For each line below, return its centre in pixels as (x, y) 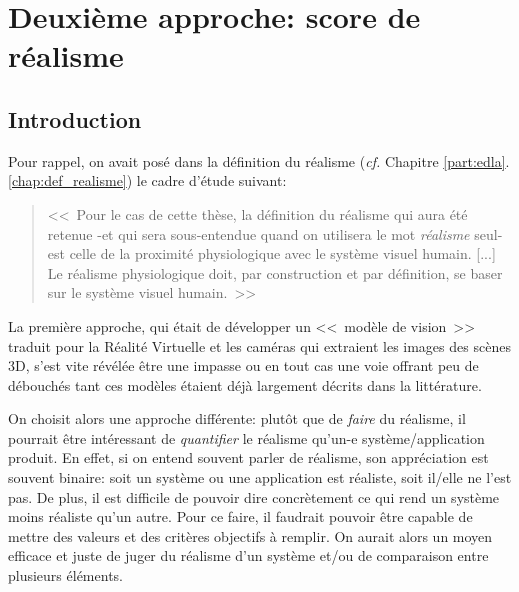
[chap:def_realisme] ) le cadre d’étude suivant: (147, 180)
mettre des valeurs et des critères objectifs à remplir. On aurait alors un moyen (250, 535)
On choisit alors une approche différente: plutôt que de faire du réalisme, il (237, 418)
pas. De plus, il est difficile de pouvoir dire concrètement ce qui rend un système (254, 496)
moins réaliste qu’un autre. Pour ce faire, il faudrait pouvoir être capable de (240, 516)
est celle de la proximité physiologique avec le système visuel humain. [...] (271, 253)
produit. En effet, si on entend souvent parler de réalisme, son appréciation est (248, 457)
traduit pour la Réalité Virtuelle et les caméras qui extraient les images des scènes (259, 345)
